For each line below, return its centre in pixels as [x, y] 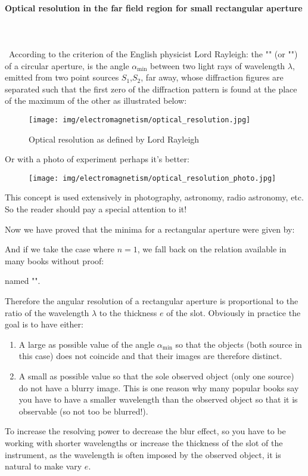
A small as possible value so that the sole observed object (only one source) [156, 375]
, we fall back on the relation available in [212, 249]
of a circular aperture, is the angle [67, 65]
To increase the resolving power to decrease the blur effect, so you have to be [145, 431]
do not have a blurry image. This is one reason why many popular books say [159, 387]
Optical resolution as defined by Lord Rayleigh [114, 139]
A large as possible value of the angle [87, 344]
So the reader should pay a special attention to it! [96, 209]
